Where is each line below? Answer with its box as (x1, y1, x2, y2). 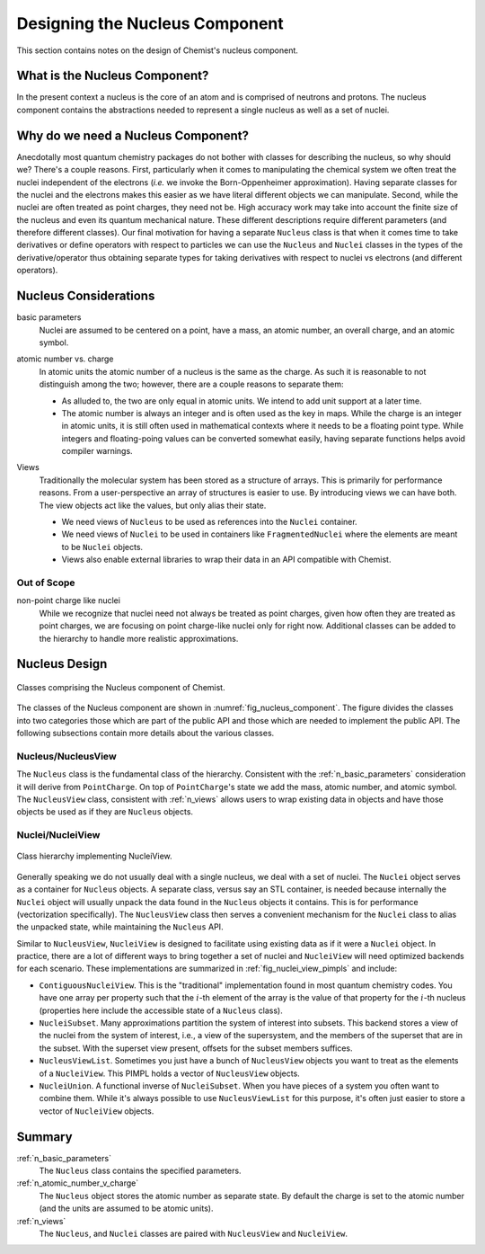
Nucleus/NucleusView (16, 750, 117, 762)
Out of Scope (16, 576, 75, 589)
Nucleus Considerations (16, 289, 155, 304)
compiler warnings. (61, 446, 134, 457)
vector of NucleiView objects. (39, 1106, 154, 1116)
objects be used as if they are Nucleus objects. (16, 806, 193, 817)
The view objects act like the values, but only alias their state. (39, 500, 267, 511)
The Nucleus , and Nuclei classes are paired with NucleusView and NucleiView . (39, 1228, 348, 1240)
